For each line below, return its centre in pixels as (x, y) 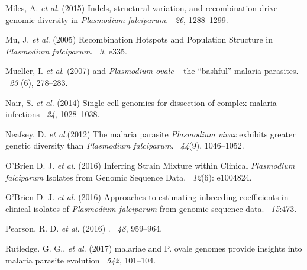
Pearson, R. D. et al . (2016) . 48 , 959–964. (84, 228)
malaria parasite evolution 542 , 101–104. (81, 260)
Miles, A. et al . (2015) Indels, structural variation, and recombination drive (142, 8)
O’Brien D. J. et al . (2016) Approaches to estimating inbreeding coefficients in (147, 197)
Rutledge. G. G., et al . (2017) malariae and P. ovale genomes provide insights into (154, 248)
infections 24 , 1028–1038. (53, 114)
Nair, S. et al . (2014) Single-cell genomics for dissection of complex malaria (141, 102)
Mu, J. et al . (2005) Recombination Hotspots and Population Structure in (139, 39)
